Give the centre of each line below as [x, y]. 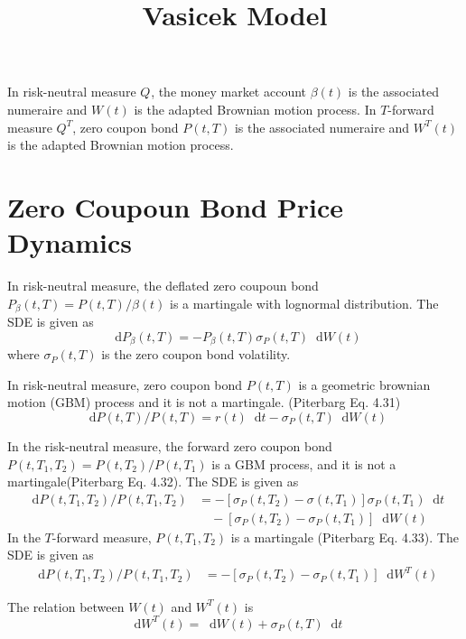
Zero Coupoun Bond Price [175, 206]
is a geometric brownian [364, 384]
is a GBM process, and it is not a [304, 463]
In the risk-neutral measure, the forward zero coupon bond [170, 445]
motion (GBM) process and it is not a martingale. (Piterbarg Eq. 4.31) [204, 402]
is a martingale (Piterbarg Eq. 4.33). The [345, 537]
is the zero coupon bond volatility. [196, 354]
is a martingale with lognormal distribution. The [304, 303]
